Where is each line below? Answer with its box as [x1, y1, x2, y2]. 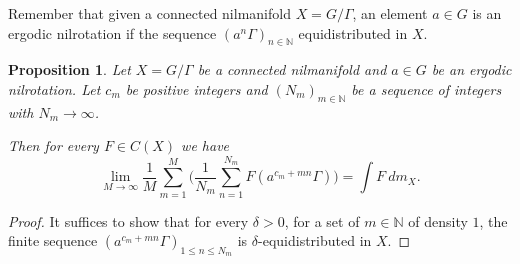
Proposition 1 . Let [8, 59, 131, 80]
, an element [352, 3, 428, 23]
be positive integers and [125, 78, 268, 99]
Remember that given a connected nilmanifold [8, 3, 291, 23]
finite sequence [8, 230, 98, 251]
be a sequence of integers [351, 78, 502, 99]
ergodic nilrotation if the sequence [8, 22, 217, 43]
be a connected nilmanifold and [197, 59, 387, 80]
